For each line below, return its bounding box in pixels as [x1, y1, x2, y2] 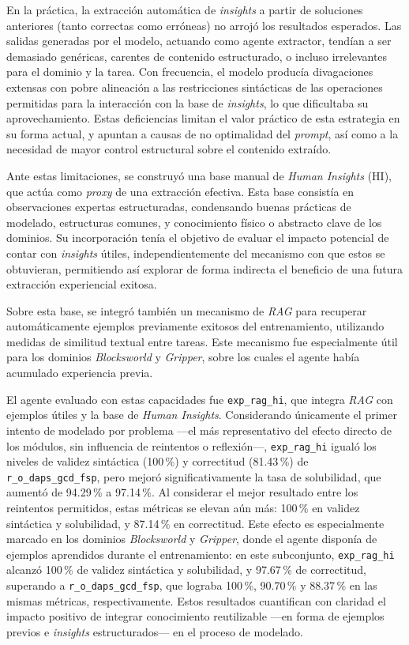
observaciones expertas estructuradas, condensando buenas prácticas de [6, 198, 351, 215]
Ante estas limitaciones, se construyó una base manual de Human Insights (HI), [6, 167, 392, 183]
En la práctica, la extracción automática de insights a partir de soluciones [6, 2, 363, 17]
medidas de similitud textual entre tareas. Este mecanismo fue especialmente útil [6, 333, 398, 349]
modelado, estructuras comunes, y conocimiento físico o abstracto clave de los [6, 213, 382, 230]
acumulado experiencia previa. [6, 364, 153, 381]
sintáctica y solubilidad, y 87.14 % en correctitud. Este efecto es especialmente [6, 515, 385, 531]
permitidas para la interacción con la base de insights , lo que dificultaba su [6, 94, 369, 111]
